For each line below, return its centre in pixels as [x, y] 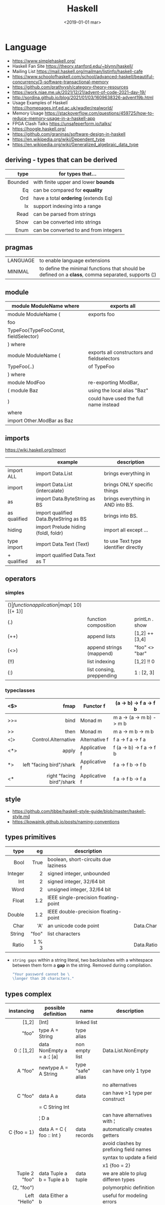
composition [102, 625]
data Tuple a [53, 1174]
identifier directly [124, 547]
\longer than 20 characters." [43, 979]
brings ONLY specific [128, 484]
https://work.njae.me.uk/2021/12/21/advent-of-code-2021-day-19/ [79, 92]
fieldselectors [104, 358]
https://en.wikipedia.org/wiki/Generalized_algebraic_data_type [75, 144]
